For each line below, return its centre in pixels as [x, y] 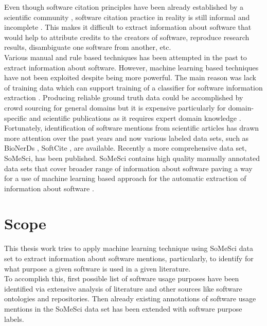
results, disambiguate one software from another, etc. [88, 47]
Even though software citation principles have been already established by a [124, 7]
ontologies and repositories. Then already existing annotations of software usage [130, 298]
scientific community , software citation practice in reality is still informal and [127, 17]
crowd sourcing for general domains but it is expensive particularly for [115, 107]
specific [16, 117]
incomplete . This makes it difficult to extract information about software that [128, 27]
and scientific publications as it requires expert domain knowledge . [135, 117]
